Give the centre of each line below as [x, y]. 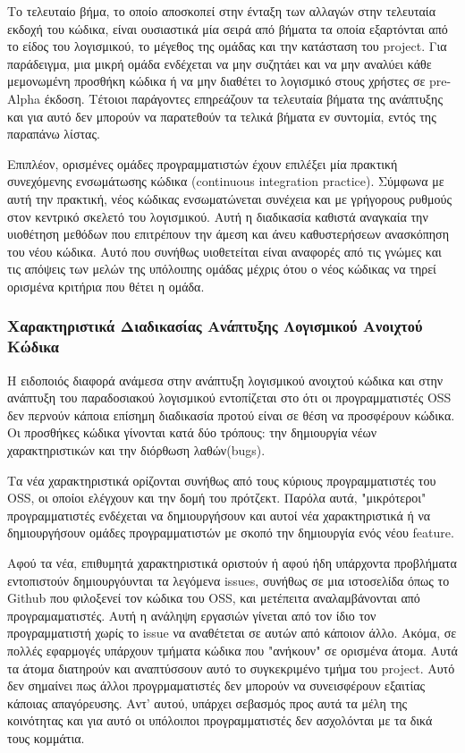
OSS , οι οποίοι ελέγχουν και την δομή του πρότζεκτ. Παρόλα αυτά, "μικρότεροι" [217, 498]
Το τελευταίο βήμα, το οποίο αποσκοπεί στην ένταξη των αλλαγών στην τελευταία [221, 11]
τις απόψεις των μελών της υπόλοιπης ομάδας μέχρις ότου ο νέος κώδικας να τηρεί [222, 269]
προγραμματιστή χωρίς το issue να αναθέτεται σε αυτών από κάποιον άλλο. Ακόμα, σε [232, 633]
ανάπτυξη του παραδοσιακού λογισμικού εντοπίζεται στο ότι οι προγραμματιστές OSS [229, 398]
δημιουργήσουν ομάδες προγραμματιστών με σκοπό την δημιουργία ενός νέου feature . [231, 533]
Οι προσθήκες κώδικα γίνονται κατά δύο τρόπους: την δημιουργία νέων [192, 432]
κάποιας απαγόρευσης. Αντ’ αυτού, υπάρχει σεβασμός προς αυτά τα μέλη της [207, 702]
